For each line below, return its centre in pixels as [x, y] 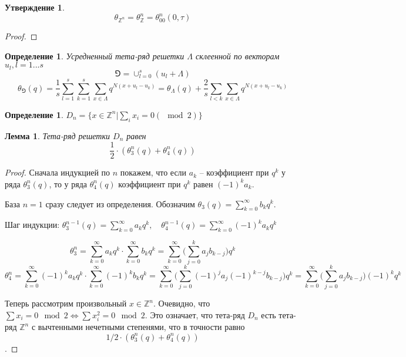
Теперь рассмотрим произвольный [66, 303]
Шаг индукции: [32, 225]
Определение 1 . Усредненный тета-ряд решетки [95, 55]
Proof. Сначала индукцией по [58, 172]
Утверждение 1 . [35, 7]
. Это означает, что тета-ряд [195, 314]
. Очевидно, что [182, 303]
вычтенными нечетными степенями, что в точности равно [141, 327]
